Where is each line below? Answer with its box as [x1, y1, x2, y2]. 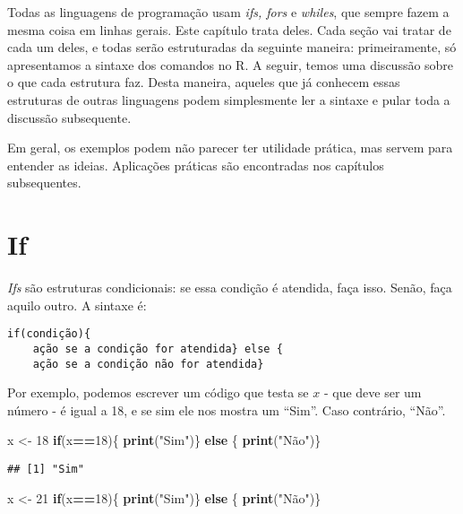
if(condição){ [7, 327, 91, 341]
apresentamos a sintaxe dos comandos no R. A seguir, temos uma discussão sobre [7, 55, 454, 74]
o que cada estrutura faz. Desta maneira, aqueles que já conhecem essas [7, 73, 400, 91]
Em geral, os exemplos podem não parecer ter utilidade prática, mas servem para [7, 138, 453, 157]
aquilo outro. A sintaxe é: [7, 295, 147, 314]
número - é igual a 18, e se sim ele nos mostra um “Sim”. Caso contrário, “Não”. [7, 400, 446, 419]
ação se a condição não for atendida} [32, 357, 264, 370]
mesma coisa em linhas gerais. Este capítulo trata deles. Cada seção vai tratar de [7, 20, 451, 39]
